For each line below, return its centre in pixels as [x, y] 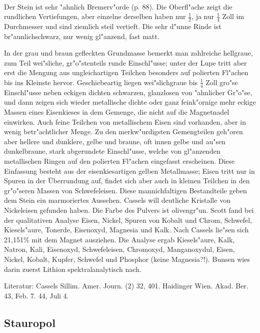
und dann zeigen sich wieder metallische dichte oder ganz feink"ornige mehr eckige [130, 102]
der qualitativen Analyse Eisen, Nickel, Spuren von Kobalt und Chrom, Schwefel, [128, 220]
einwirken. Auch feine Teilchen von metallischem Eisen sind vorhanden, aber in [125, 121]
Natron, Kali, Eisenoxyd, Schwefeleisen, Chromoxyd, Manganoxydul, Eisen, [119, 249]
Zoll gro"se [222, 82]
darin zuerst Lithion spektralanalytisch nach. [73, 269]
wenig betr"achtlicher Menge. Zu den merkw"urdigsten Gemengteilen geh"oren [123, 131]
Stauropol [30, 322]
